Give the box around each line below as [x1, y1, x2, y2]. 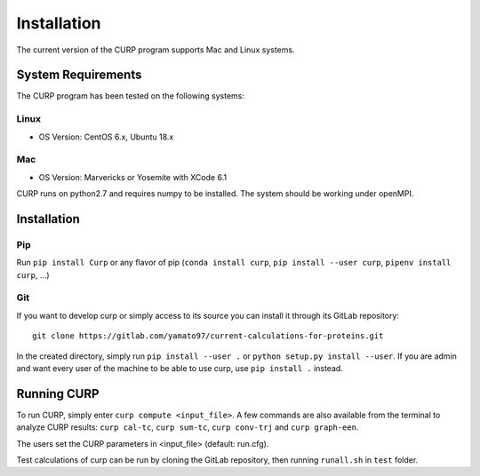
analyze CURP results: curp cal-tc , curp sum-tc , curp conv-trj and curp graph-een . [16, 422, 359, 432]
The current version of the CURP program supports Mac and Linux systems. [16, 44, 295, 55]
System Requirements [16, 67, 142, 83]
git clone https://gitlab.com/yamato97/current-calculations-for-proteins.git [32, 331, 384, 341]
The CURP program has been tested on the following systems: [16, 91, 244, 101]
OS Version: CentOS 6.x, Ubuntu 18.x [38, 131, 174, 142]
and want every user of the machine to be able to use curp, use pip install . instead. [16, 362, 344, 373]
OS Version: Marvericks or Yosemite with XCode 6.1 [38, 171, 227, 182]
